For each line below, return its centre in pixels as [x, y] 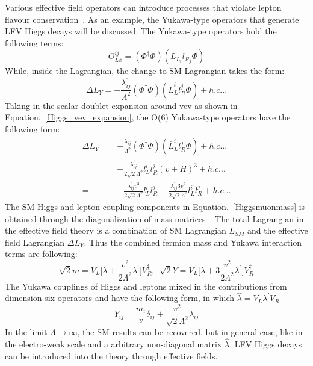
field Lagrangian [35, 242]
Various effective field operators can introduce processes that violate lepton [143, 7]
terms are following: [41, 254]
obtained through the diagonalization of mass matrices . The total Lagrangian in [154, 218]
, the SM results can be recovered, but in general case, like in [190, 332]
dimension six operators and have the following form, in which [120, 298]
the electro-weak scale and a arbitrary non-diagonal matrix [113, 343]
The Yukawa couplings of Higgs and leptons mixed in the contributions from [146, 286]
